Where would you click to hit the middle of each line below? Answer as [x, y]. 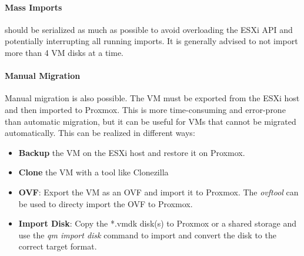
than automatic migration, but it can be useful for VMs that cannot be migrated [151, 121]
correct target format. [58, 246]
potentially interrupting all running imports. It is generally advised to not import [151, 41]
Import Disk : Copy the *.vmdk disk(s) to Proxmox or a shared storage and [157, 223]
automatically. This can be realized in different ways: [100, 133]
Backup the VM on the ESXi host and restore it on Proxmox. [132, 152]
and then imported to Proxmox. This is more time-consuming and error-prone [145, 109]
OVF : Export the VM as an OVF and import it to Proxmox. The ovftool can [158, 192]
